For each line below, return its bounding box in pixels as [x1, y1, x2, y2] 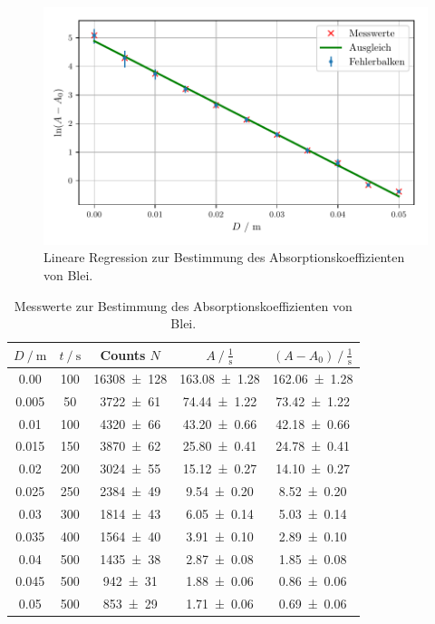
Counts [100, 345, 146, 364]
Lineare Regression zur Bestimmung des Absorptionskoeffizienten [43, 248, 405, 267]
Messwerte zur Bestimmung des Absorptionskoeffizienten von [14, 296, 353, 315]
